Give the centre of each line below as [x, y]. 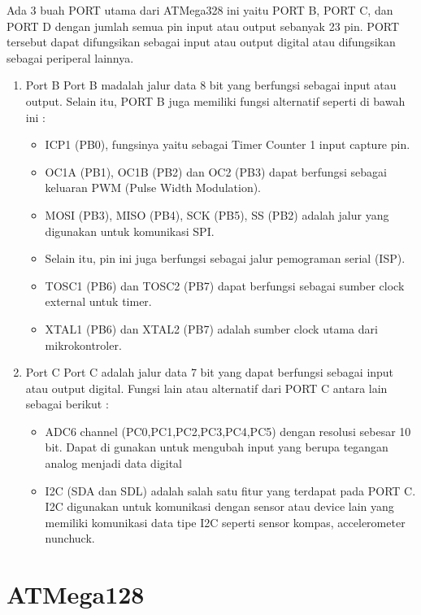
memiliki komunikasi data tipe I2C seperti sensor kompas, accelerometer [225, 522]
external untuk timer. [98, 301]
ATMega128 [76, 594]
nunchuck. [70, 538]
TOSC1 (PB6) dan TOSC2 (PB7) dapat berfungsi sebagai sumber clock [225, 285]
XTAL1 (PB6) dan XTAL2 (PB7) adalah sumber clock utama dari [211, 328]
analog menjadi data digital [114, 463]
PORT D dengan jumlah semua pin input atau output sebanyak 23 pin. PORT [203, 26]
